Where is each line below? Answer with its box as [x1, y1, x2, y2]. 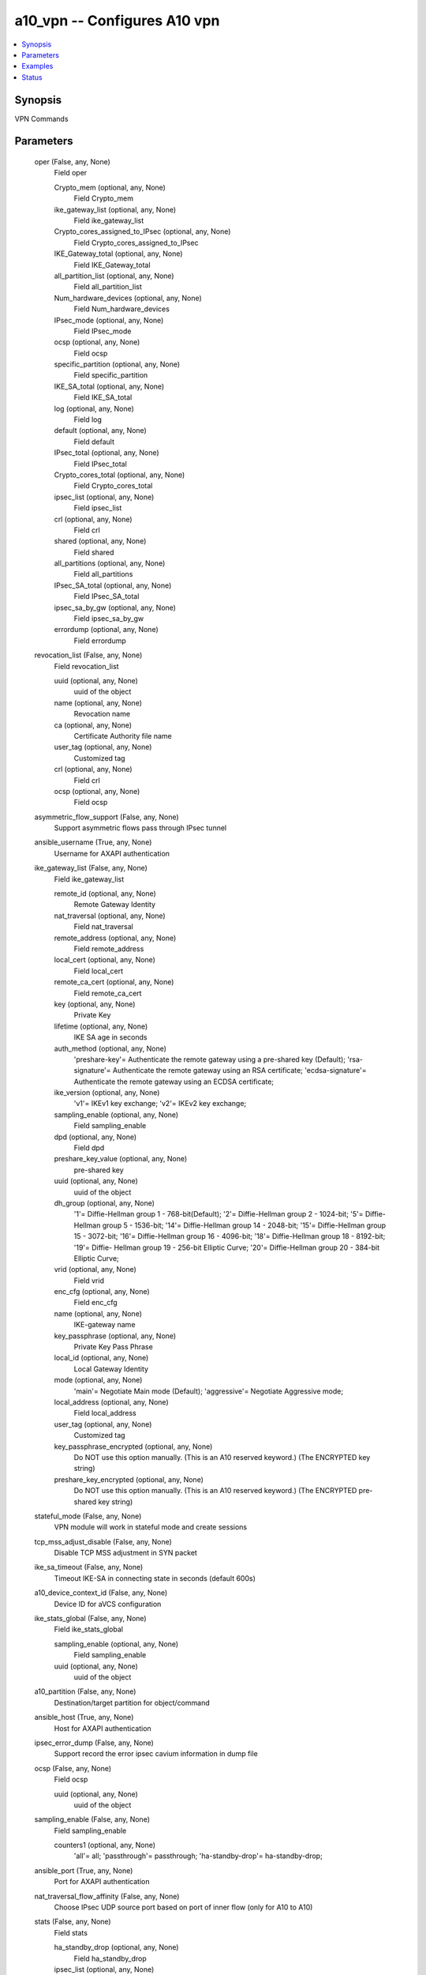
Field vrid [73, 1276, 104, 1285]
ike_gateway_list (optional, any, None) [54, 205, 177, 214]
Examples [21, 62, 54, 71]
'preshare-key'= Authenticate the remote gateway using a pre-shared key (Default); [73, 1055, 346, 1064]
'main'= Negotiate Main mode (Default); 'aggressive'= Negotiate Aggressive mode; [73, 1386, 343, 1396]
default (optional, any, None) [54, 426, 148, 435]
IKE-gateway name [73, 1320, 136, 1330]
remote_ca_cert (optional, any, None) [54, 977, 174, 987]
